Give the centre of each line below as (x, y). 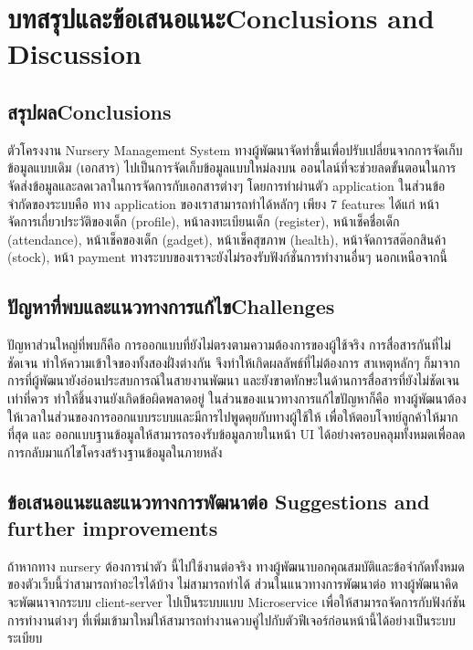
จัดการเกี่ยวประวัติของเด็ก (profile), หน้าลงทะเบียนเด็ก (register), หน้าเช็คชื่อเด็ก (204, 221)
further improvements (113, 528)
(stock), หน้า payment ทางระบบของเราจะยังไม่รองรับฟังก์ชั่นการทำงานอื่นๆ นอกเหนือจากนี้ (227, 257)
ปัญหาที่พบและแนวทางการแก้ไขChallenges (171, 306)
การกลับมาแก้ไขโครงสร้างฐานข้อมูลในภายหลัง (115, 451)
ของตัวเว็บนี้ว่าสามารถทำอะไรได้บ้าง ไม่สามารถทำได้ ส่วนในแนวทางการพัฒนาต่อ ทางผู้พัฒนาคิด (233, 584)
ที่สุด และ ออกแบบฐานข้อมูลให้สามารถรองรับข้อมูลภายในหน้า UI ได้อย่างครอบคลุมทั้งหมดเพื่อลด (236, 434)
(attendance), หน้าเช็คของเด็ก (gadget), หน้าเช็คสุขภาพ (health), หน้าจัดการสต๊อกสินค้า (227, 239)
